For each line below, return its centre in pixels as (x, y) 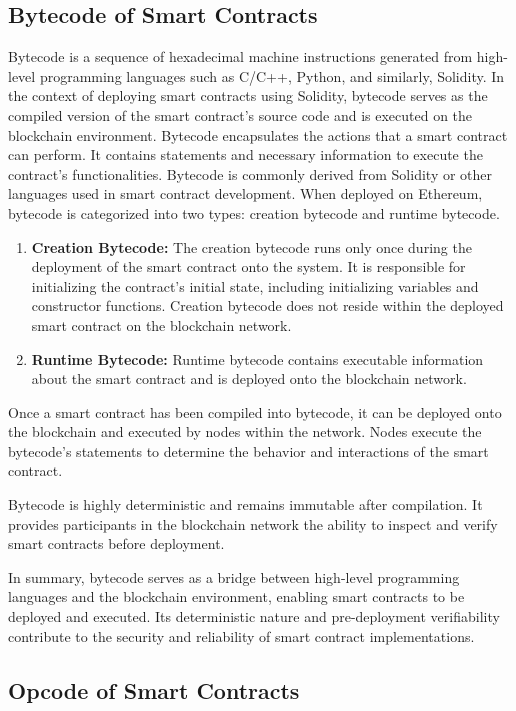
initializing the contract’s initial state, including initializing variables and (255, 285)
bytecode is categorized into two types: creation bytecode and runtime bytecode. (254, 212)
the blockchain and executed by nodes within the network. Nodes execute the (245, 431)
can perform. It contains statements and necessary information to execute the (245, 154)
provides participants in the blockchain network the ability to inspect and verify (253, 523)
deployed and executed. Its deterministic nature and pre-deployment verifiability (254, 616)
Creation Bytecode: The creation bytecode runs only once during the (251, 246)
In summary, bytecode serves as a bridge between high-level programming (234, 576)
